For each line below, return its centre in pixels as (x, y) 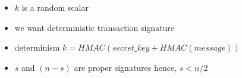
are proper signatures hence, (125, 67)
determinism (37, 47)
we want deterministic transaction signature (95, 27)
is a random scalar (55, 7)
